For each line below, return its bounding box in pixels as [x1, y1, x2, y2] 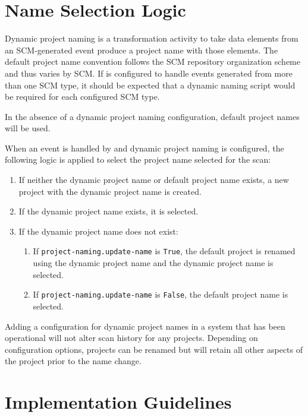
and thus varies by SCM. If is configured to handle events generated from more [5, 67, 293, 79]
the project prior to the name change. [5, 355, 142, 367]
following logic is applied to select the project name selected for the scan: [5, 153, 271, 166]
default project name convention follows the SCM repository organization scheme [5, 55, 300, 68]
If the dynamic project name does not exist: [18, 225, 178, 237]
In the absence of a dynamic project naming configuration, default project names [5, 110, 300, 122]
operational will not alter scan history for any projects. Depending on [5, 331, 258, 344]
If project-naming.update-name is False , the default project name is [33, 288, 288, 301]
